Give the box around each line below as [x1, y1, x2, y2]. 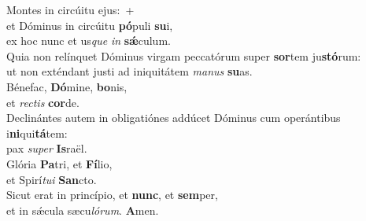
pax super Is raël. [6, 140, 87, 157]
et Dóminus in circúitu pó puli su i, [6, 17, 173, 33]
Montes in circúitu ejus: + [6, 2, 135, 17]
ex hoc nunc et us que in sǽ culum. [6, 32, 171, 49]
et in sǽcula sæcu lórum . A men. [6, 201, 159, 218]
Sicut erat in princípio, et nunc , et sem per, [6, 186, 218, 203]
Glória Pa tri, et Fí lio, [6, 155, 113, 171]
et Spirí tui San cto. [6, 171, 97, 187]
